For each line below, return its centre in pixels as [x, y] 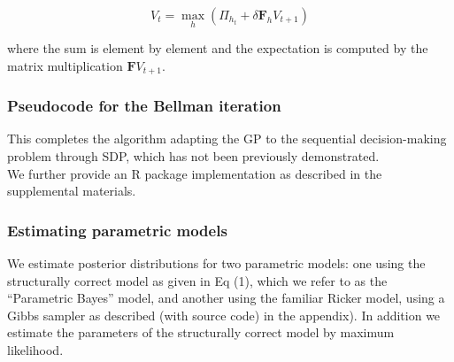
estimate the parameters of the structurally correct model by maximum [201, 332]
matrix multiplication [65, 65]
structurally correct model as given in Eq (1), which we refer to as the [197, 280]
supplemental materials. [72, 191]
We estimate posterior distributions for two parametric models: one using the [216, 263]
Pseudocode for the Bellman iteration [144, 106]
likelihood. [35, 350]
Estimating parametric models [117, 230]
